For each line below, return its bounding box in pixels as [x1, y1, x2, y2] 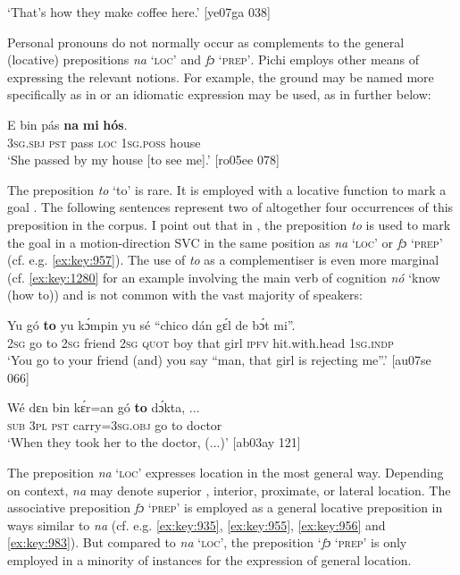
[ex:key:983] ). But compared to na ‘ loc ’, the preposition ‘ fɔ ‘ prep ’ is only [7, 533, 407, 552]
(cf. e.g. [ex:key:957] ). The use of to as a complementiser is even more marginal [7, 250, 439, 269]
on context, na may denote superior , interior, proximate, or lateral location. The [7, 480, 451, 499]
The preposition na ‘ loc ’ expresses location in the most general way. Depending [7, 463, 444, 482]
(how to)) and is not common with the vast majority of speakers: [7, 285, 363, 304]
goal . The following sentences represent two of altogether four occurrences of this [7, 198, 454, 216]
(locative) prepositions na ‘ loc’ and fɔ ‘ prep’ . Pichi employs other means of [7, 50, 419, 69]
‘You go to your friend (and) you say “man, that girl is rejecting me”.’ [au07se [7, 351, 431, 369]
